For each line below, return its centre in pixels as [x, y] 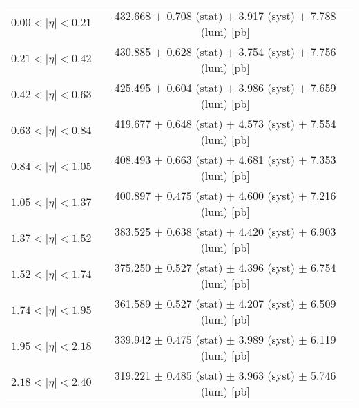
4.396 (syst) [266, 267]
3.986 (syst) [266, 87]
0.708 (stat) [195, 16]
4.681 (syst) [266, 159]
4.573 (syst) [266, 123]
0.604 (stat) [195, 87]
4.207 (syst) [266, 303]
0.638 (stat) [195, 231]
